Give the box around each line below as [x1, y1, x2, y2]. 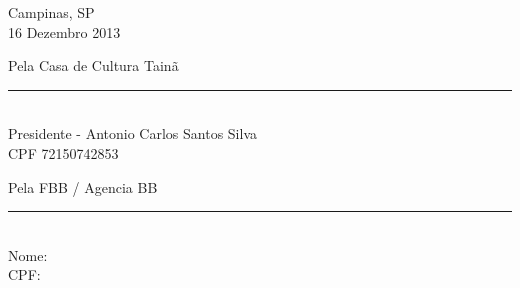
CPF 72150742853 [8, 142, 119, 163]
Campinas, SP [8, 2, 95, 22]
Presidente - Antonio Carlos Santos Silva [8, 123, 258, 144]
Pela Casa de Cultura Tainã [8, 55, 179, 76]
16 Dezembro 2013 [8, 21, 121, 42]
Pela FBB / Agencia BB [8, 176, 158, 197]
